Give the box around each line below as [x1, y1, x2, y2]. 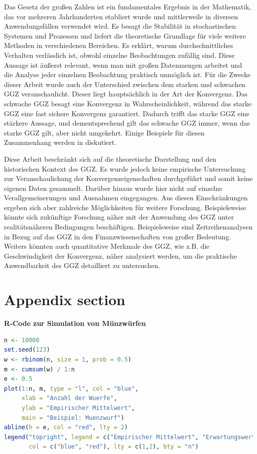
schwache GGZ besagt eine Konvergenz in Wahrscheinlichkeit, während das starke [4, 98, 252, 108]
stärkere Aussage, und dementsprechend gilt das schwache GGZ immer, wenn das [4, 118, 250, 128]
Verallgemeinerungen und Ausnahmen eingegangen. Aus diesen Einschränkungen [4, 192, 248, 203]
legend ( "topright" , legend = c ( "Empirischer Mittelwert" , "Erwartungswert [4, 433, 256, 441]
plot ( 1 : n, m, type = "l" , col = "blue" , [4, 385, 139, 392]
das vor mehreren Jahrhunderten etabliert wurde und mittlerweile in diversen [4, 11, 238, 21]
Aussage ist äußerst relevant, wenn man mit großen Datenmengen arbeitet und [4, 59, 242, 70]
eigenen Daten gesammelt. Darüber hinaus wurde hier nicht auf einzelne [4, 182, 222, 193]
